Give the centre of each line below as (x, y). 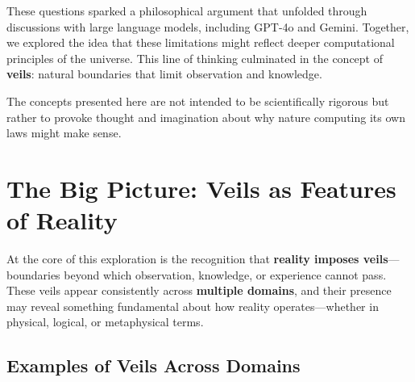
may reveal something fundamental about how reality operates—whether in (193, 306)
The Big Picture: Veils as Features (201, 188)
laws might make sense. (64, 133)
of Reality (62, 220)
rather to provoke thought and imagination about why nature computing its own (206, 117)
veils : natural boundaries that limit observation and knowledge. (164, 74)
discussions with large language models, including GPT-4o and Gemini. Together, (208, 26)
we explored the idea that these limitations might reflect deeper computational (201, 42)
